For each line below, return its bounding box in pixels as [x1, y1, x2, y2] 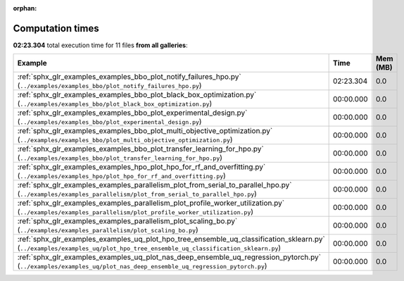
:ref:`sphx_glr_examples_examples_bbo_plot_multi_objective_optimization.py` [17, 126, 273, 136]
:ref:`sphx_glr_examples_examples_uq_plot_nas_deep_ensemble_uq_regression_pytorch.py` [17, 252, 322, 262]
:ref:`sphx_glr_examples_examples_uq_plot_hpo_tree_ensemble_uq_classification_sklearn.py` [17, 235, 325, 244]
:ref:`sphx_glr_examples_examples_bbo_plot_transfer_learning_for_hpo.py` [17, 144, 264, 154]
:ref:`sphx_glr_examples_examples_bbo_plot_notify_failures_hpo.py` [17, 72, 242, 82]
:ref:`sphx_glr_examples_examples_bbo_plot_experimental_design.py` [17, 108, 248, 118]
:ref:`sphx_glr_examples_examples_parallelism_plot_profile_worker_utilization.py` [17, 198, 285, 208]
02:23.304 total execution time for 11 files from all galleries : [13, 41, 188, 49]
